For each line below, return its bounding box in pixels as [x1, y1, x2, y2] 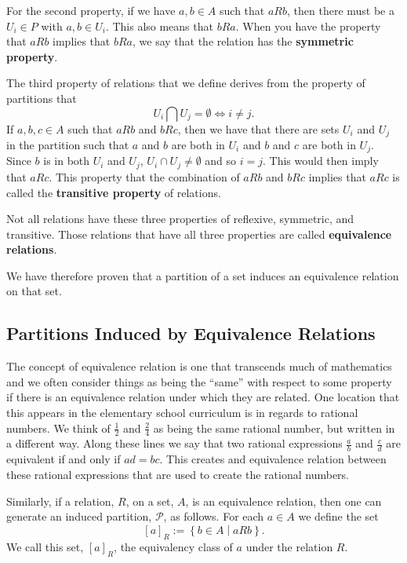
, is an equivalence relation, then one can [185, 492, 382, 509]
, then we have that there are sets [177, 120, 340, 137]
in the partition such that [6, 137, 129, 153]
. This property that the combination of [49, 168, 240, 185]
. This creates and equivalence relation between [159, 451, 387, 467]
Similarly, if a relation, [6, 492, 114, 509]
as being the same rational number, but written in [153, 419, 395, 436]
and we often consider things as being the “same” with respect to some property [6, 373, 392, 389]
